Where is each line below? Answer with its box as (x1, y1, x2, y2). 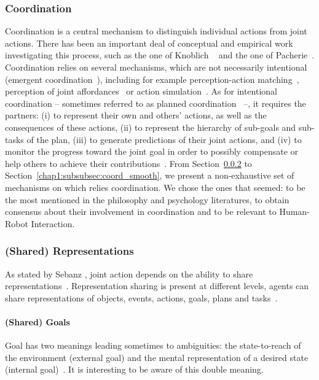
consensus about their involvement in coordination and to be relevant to (5, 205, 277, 218)
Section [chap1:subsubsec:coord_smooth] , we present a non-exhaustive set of (5, 169, 294, 182)
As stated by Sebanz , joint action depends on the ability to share (5, 267, 253, 280)
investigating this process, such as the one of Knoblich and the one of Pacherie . (5, 48, 315, 61)
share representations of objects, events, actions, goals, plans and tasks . (5, 291, 278, 304)
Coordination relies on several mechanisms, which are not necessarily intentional (5, 61, 307, 73)
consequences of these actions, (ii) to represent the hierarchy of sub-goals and (5, 120, 296, 133)
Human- (279, 205, 310, 218)
